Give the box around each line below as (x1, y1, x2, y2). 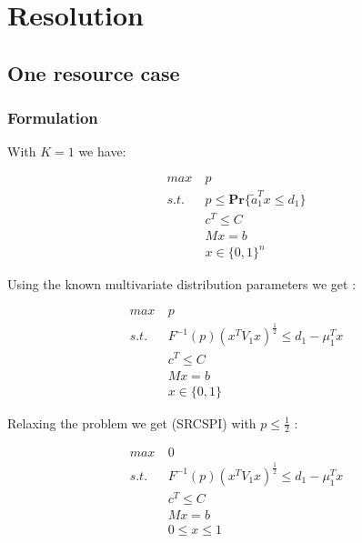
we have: (78, 142, 126, 161)
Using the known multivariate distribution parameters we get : (7, 275, 357, 294)
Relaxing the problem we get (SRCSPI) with (7, 413, 256, 432)
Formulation (7, 106, 98, 129)
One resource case (7, 58, 180, 86)
